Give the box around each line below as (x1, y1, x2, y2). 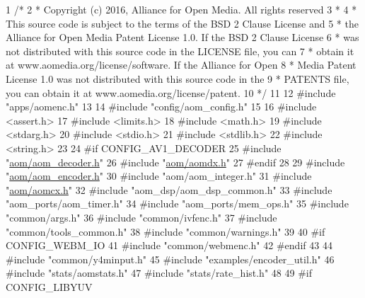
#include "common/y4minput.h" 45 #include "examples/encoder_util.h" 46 (6, 251, 335, 266)
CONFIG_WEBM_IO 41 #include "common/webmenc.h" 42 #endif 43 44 (6, 238, 332, 253)
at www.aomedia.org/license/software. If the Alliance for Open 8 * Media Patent (6, 57, 357, 72)
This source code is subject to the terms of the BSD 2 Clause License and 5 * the (6, 16, 359, 30)
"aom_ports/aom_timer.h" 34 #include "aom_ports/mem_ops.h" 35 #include (6, 196, 349, 211)
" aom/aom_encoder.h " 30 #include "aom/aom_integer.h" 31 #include (6, 168, 312, 183)
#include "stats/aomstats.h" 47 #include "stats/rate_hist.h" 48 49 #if (6, 265, 312, 280)
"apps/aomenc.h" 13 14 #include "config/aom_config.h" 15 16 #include (6, 99, 317, 114)
